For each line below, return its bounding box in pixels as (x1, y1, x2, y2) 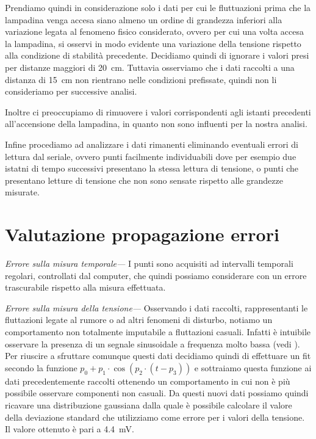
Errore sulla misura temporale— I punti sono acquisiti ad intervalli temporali (5, 257, 293, 270)
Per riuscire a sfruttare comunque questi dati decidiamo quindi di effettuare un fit (5, 349, 311, 362)
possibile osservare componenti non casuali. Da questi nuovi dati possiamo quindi (5, 386, 309, 399)
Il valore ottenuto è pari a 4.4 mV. (5, 423, 135, 435)
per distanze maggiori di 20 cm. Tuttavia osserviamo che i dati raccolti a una (5, 60, 295, 73)
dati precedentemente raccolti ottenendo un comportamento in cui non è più (5, 374, 290, 387)
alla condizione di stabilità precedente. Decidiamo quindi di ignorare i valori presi (5, 49, 309, 62)
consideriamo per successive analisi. (5, 85, 137, 98)
